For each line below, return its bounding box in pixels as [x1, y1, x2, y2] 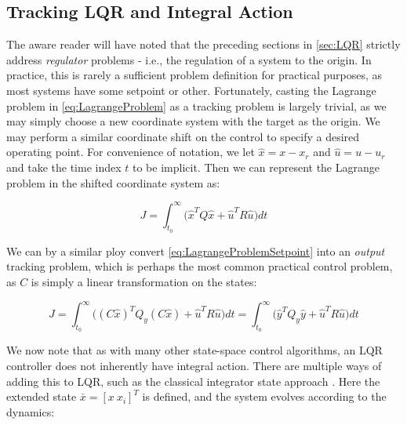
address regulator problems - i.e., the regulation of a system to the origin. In [6, 51, 372, 67]
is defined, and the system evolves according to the [142, 388, 387, 405]
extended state [6, 388, 77, 405]
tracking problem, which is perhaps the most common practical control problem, [6, 258, 393, 274]
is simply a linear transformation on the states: [31, 274, 257, 290]
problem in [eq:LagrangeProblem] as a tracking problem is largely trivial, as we [6, 97, 387, 114]
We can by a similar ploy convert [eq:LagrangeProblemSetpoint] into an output [6, 242, 385, 259]
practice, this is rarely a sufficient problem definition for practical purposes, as [6, 67, 383, 83]
